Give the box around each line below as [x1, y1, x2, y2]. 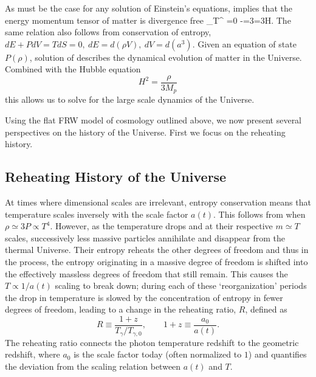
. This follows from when [213, 207, 306, 220]
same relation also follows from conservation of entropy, [5, 26, 211, 38]
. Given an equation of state [192, 37, 297, 50]
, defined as [245, 303, 287, 316]
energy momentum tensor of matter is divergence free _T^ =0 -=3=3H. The [5, 13, 291, 26]
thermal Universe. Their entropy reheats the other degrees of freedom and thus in [5, 243, 309, 256]
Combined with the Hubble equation [5, 63, 141, 75]
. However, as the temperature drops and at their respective [50, 220, 273, 232]
